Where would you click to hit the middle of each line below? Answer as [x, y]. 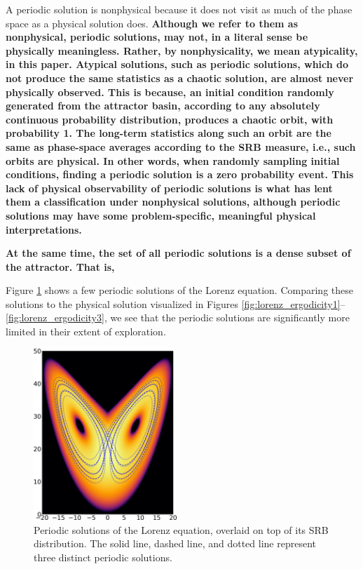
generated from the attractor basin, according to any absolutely [163, 106]
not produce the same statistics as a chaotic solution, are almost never [180, 78]
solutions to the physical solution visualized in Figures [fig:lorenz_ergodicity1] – [176, 303]
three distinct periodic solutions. [103, 557]
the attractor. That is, [60, 266]
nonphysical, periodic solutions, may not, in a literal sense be [157, 37]
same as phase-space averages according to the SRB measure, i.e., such [181, 146]
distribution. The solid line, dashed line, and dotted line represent [175, 543]
